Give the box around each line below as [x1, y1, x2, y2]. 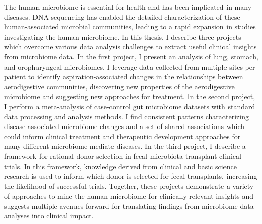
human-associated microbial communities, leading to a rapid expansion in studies [4, 21, 256, 32]
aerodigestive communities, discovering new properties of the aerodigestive [4, 81, 235, 91]
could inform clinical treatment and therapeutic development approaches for [4, 131, 241, 141]
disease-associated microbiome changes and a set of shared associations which [4, 121, 245, 132]
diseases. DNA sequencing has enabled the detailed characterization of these [4, 11, 240, 22]
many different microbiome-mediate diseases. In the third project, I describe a [4, 141, 246, 151]
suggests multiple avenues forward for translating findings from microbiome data [4, 200, 254, 211]
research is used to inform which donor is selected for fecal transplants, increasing [4, 171, 257, 181]
